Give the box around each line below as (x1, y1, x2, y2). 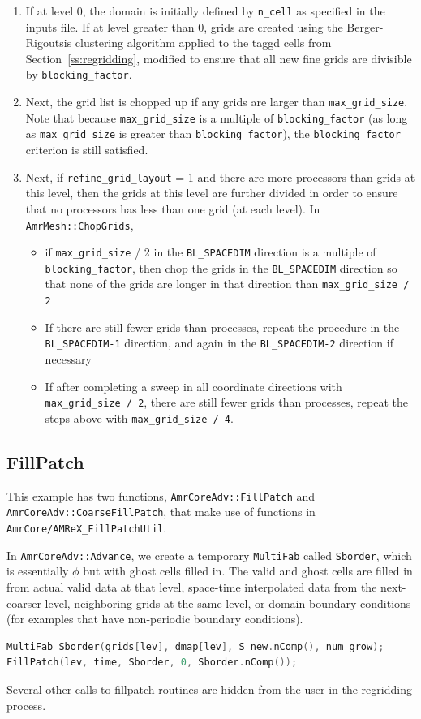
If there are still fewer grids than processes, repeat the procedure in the (45, 318, 400, 335)
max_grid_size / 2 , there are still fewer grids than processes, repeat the (45, 394, 408, 411)
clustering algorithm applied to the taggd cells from (75, 34, 332, 51)
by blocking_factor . (25, 66, 132, 83)
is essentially (6, 562, 69, 579)
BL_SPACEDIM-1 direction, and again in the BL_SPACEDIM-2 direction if (45, 334, 393, 351)
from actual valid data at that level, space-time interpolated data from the (6, 578, 377, 595)
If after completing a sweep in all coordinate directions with (45, 377, 342, 394)
